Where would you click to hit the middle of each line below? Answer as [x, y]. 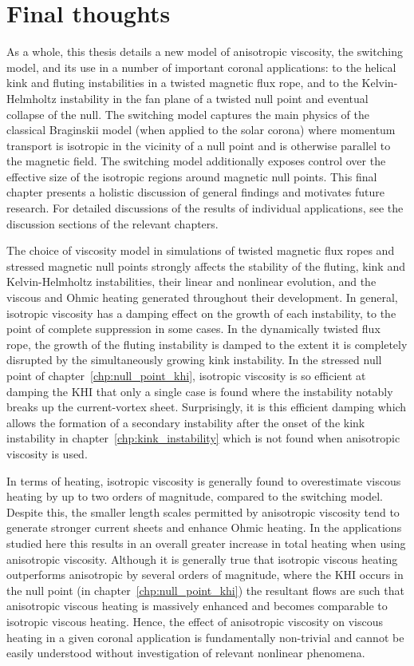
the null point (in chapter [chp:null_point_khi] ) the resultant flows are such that [205, 590]
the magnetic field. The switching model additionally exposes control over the [196, 161]
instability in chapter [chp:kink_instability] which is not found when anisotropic [203, 438]
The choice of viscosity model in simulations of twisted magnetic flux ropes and [201, 250]
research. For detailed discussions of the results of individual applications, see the [205, 208]
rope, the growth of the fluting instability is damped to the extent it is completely [207, 344]
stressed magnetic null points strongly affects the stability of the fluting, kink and [206, 266]
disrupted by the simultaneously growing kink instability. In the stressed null [194, 360]
